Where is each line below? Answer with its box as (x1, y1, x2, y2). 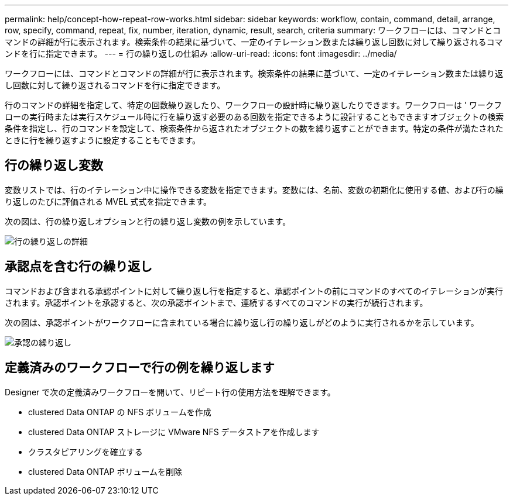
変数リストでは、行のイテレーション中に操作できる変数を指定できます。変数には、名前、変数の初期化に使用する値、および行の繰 (5, 184, 504, 195)
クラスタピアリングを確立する (28, 446, 143, 457)
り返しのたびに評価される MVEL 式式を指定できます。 (5, 196, 212, 206)
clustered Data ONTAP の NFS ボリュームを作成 (28, 406, 211, 417)
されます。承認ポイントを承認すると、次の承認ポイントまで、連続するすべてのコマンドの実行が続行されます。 (5, 297, 428, 308)
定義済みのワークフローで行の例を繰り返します (5, 360, 275, 375)
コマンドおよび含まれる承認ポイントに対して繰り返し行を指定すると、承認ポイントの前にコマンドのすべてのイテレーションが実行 (5, 285, 503, 296)
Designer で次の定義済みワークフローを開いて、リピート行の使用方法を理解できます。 (5, 387, 336, 397)
